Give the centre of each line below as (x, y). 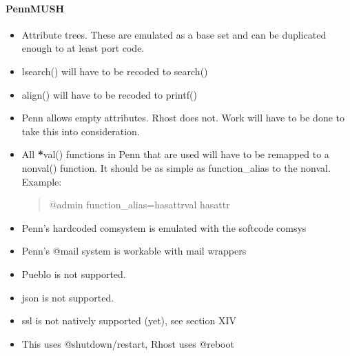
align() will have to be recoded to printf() (109, 94)
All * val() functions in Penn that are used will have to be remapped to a (175, 154)
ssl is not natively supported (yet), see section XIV (129, 320)
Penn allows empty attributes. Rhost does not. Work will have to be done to (183, 118)
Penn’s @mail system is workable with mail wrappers (134, 251)
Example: (42, 181)
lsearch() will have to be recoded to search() (115, 71)
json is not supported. (68, 297)
